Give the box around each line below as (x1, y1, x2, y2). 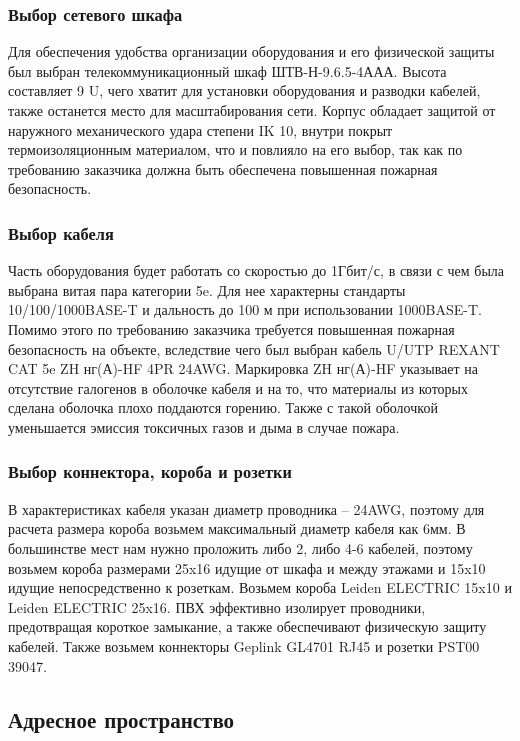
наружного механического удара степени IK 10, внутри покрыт (8, 119, 393, 140)
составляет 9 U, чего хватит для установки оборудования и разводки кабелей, (8, 80, 481, 101)
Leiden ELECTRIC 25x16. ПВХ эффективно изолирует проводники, (8, 596, 426, 617)
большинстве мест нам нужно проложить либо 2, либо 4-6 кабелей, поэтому (8, 537, 473, 558)
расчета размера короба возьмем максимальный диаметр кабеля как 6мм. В (8, 518, 466, 539)
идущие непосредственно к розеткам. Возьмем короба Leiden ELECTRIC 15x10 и (8, 577, 512, 598)
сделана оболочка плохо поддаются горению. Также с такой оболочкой (8, 397, 438, 418)
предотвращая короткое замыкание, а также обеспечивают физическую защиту (8, 616, 487, 637)
